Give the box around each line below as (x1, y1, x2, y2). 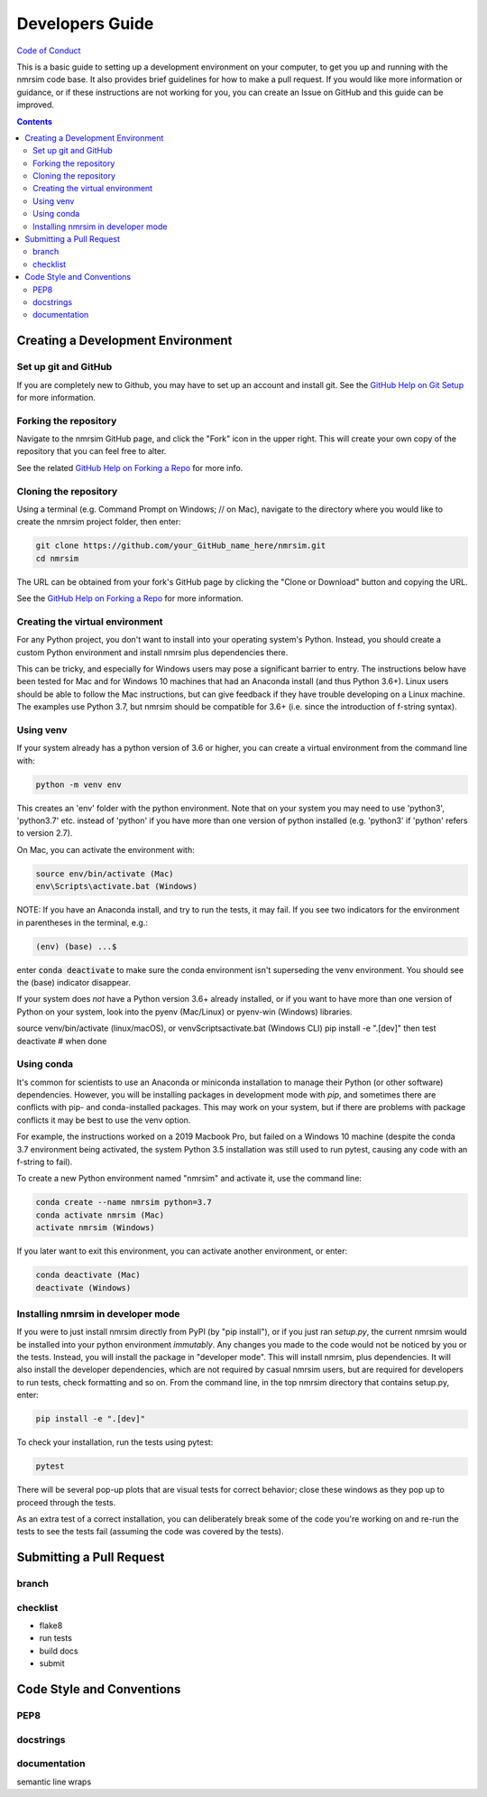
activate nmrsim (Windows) (35, 1223, 155, 1233)
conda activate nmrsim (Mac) (35, 1209, 165, 1220)
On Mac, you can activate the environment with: (16, 844, 195, 855)
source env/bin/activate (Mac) (35, 868, 175, 879)
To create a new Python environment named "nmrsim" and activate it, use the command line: (16, 1173, 363, 1184)
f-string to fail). (16, 1156, 73, 1168)
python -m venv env (35, 779, 122, 790)
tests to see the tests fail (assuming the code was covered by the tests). (16, 1526, 284, 1537)
